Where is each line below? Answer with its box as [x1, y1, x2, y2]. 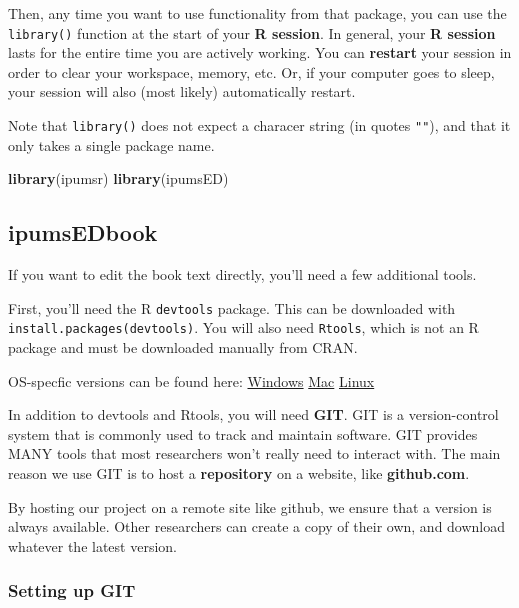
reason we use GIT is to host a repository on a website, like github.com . [8, 462, 470, 483]
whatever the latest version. [8, 535, 177, 556]
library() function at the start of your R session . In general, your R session [8, 22, 496, 43]
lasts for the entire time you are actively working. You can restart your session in [8, 42, 512, 63]
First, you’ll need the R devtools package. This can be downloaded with [8, 297, 456, 318]
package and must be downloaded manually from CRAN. [8, 336, 358, 357]
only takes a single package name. [8, 134, 215, 155]
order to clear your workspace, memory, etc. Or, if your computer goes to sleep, [8, 61, 495, 82]
